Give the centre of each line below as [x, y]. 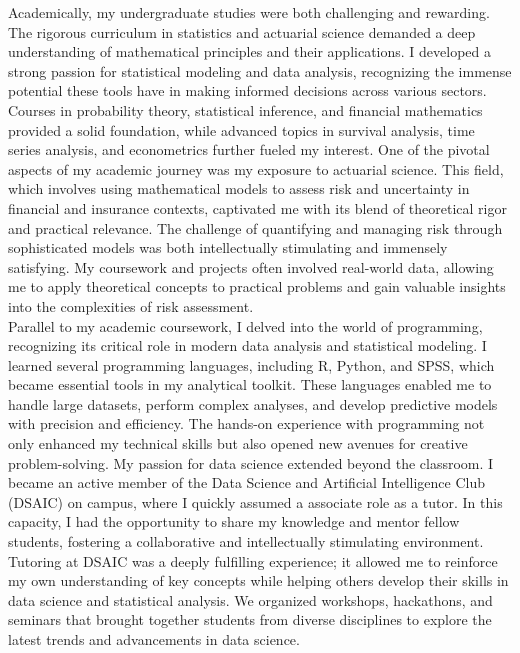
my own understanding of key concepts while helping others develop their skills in [258, 580]
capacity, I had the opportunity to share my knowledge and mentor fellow [234, 521]
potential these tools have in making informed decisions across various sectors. [247, 90]
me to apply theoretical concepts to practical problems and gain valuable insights [257, 286]
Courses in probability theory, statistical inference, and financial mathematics [245, 109]
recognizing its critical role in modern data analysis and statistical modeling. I [247, 345]
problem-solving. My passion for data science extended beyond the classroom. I [251, 462]
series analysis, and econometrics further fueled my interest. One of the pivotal [249, 149]
